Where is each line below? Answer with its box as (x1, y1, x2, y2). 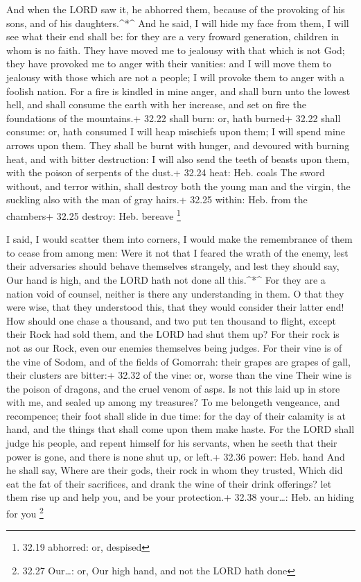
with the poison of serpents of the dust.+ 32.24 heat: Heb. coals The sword (6, 165, 325, 180)
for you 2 (6, 504, 44, 520)
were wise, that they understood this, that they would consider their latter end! (6, 300, 344, 314)
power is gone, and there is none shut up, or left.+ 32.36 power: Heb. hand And (6, 449, 345, 463)
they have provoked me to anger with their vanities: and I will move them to (6, 56, 332, 71)
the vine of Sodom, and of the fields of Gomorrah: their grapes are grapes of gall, (6, 354, 351, 368)
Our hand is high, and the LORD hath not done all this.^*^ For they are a (6, 272, 326, 286)
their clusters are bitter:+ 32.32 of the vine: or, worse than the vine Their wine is (6, 368, 352, 382)
